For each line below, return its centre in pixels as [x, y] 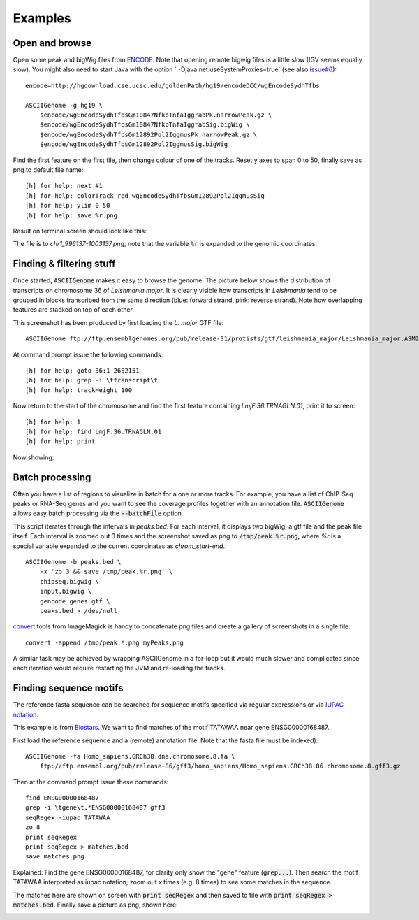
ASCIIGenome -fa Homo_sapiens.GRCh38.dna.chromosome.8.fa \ [130, 756]
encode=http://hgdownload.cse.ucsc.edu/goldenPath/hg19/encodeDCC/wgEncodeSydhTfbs [173, 85]
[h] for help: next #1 [64, 186]
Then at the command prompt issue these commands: [91, 782]
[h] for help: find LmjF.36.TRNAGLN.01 [94, 431]
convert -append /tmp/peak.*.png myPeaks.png [105, 642]
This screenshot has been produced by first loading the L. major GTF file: [118, 322]
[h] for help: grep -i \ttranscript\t [92, 380]
